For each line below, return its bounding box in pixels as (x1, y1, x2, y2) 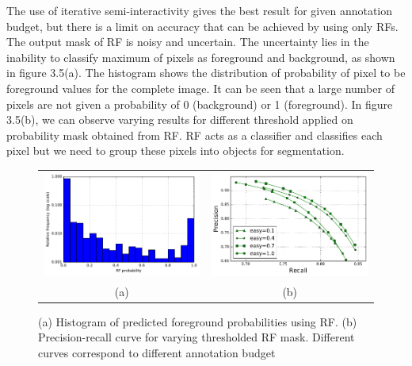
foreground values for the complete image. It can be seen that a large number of (6, 79, 395, 96)
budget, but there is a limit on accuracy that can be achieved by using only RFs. (6, 17, 399, 34)
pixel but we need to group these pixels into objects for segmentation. (6, 142, 345, 159)
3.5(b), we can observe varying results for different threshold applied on (6, 111, 353, 128)
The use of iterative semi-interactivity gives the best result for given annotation (6, 2, 393, 18)
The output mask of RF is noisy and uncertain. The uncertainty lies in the (6, 33, 369, 50)
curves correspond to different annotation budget (38, 344, 276, 360)
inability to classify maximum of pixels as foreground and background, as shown (6, 48, 395, 65)
